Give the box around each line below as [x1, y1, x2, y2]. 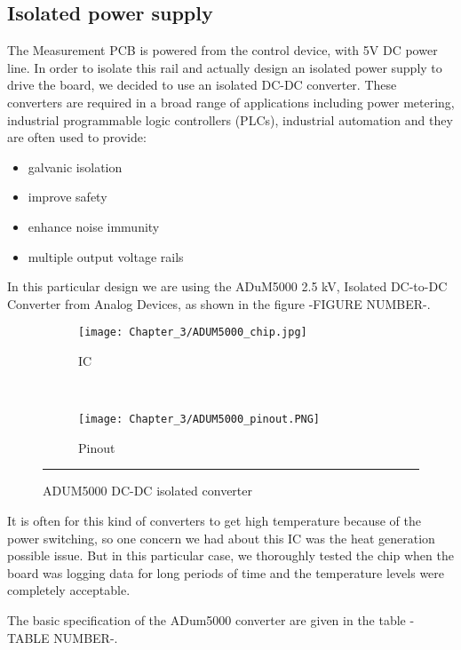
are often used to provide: [7, 128, 147, 147]
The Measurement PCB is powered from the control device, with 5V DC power [7, 41, 438, 59]
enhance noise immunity [28, 217, 160, 235]
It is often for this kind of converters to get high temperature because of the [7, 511, 421, 530]
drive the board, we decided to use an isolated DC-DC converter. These [7, 75, 397, 94]
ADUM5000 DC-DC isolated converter [43, 481, 252, 500]
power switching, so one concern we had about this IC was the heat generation [7, 528, 435, 547]
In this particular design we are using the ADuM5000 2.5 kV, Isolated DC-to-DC [7, 277, 448, 296]
